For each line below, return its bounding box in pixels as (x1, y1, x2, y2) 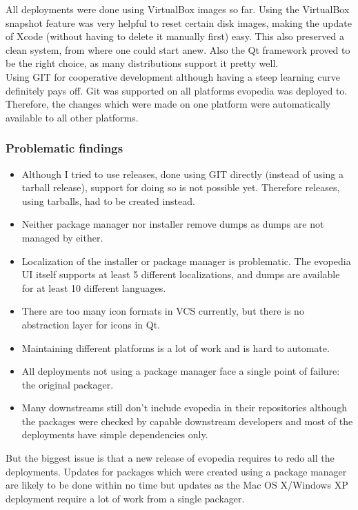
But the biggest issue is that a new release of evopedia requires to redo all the (6, 451, 335, 465)
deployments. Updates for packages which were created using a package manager (6, 464, 347, 478)
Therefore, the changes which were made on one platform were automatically (6, 97, 331, 111)
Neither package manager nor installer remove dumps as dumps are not (21, 217, 324, 231)
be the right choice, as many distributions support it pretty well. (6, 56, 279, 70)
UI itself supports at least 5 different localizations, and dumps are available (21, 267, 340, 282)
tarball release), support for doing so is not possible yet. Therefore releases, (21, 180, 340, 195)
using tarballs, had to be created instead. (21, 193, 195, 208)
